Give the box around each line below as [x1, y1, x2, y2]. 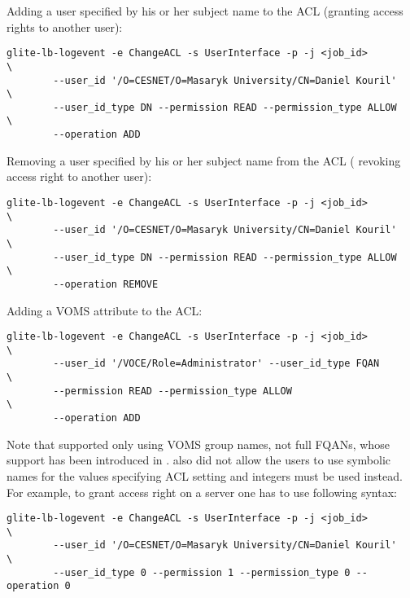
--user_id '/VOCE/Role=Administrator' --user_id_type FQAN [53, 358, 380, 370]
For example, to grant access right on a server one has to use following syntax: [7, 483, 397, 500]
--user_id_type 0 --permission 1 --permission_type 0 [53, 566, 351, 578]
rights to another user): [7, 18, 123, 35]
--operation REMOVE [53, 278, 159, 290]
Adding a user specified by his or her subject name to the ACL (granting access [7, 2, 403, 19]
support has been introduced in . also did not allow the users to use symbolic [7, 451, 390, 468]
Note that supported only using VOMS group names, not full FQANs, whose [7, 435, 390, 452]
